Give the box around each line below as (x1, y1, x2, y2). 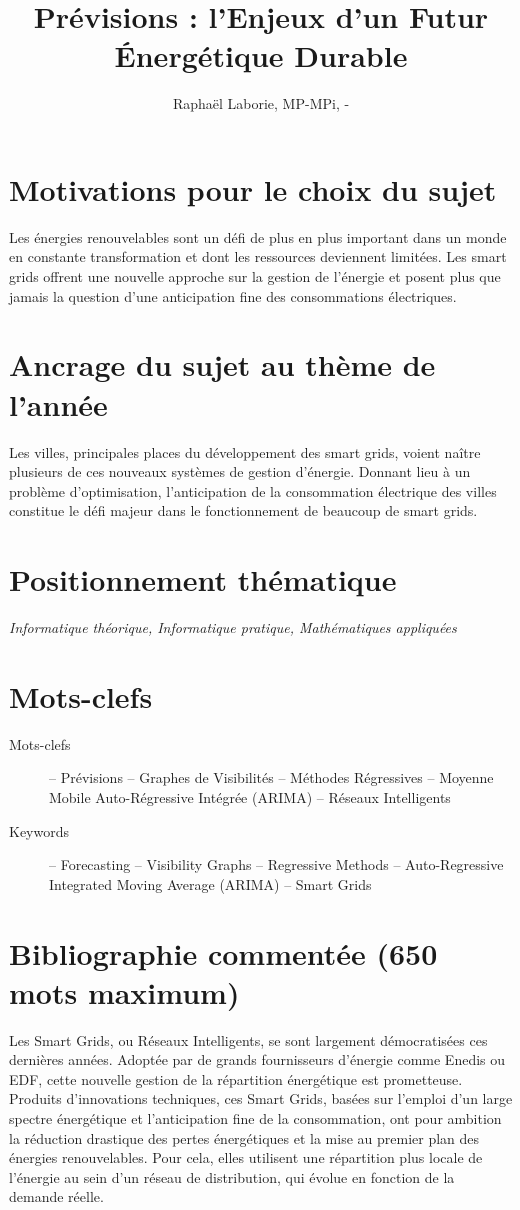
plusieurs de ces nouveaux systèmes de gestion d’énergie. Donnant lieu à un (9, 461, 471, 482)
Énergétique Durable (114, 35, 408, 76)
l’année (9, 383, 108, 424)
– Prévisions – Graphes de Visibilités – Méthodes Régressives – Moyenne (49, 767, 494, 788)
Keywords (9, 820, 70, 841)
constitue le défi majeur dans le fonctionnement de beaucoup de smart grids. (9, 500, 478, 521)
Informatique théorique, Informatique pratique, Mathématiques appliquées (9, 617, 457, 638)
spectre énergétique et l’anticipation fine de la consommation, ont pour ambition (9, 1108, 502, 1128)
